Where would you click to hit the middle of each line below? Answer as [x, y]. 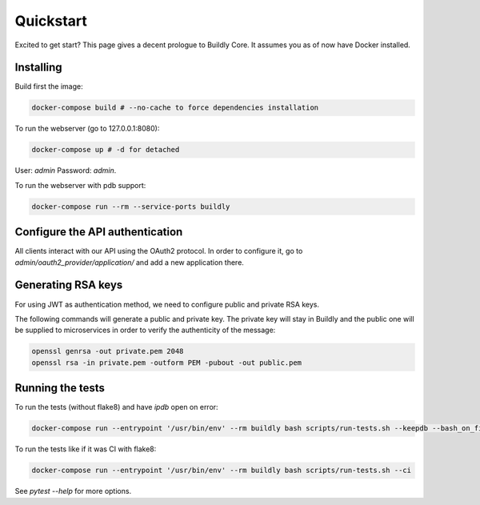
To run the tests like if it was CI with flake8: [86, 449]
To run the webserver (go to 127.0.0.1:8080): [87, 129]
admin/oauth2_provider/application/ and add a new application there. [129, 262]
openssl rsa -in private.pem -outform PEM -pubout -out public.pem [167, 363]
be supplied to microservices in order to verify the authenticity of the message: [145, 330]
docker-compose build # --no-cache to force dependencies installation [175, 108]
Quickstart [51, 21]
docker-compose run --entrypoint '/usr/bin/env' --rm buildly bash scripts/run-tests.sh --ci [222, 471]
